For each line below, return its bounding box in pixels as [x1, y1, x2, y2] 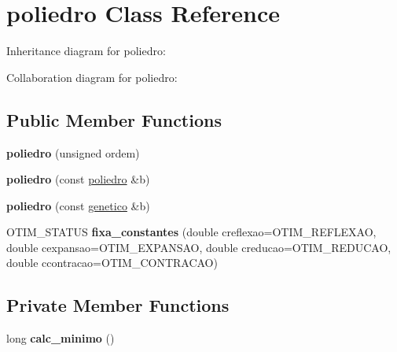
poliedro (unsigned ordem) [6, 144, 140, 161]
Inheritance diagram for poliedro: [6, 43, 166, 59]
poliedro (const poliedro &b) [6, 171, 150, 187]
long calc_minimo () [6, 330, 115, 346]
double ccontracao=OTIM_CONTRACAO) [6, 254, 218, 271]
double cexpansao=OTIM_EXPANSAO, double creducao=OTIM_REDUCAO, [6, 239, 391, 255]
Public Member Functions [6, 107, 222, 132]
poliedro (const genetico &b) [6, 197, 150, 213]
